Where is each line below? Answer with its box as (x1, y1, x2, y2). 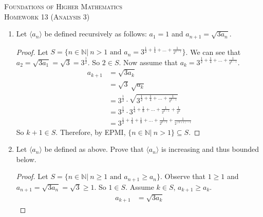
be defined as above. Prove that (44, 144, 144, 154)
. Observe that (160, 171, 206, 182)
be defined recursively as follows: (44, 28, 147, 39)
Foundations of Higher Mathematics (4, 1, 123, 11)
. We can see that (185, 46, 241, 57)
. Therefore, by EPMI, (55, 126, 126, 137)
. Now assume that (119, 56, 178, 67)
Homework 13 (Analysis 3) (4, 11, 90, 22)
